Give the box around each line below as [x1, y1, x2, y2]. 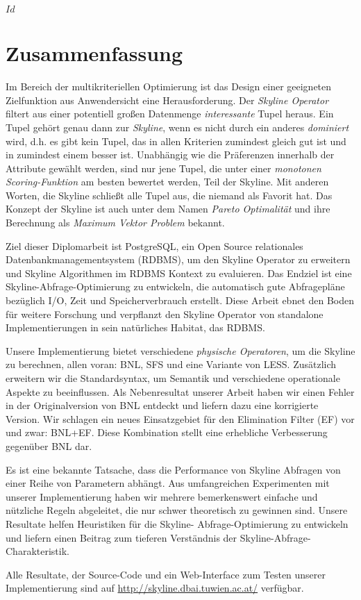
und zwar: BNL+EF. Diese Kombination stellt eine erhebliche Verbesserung [6, 425, 328, 440]
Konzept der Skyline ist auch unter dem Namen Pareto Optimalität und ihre [6, 201, 330, 216]
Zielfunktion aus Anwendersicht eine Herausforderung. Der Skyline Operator [6, 92, 329, 107]
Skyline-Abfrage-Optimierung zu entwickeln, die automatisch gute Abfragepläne [6, 279, 345, 294]
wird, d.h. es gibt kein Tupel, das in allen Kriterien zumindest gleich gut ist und [6, 133, 346, 148]
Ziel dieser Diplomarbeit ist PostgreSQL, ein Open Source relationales [6, 238, 303, 253]
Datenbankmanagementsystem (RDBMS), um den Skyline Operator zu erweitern [6, 252, 351, 267]
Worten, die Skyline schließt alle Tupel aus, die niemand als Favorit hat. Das [6, 187, 333, 202]
